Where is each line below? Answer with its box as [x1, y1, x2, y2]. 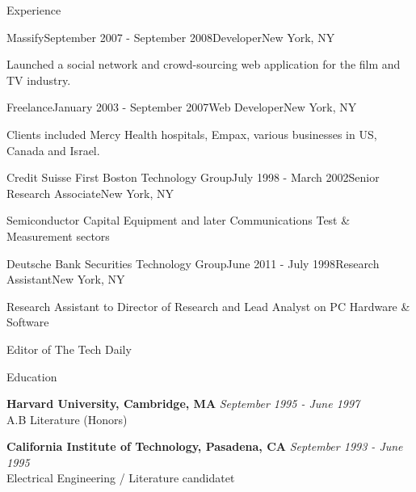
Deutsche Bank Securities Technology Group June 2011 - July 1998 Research [6, 254, 380, 271]
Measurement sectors [6, 227, 110, 244]
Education [6, 368, 57, 385]
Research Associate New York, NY [6, 184, 174, 201]
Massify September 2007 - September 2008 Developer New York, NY [6, 28, 335, 45]
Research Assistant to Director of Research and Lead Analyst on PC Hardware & [6, 297, 410, 314]
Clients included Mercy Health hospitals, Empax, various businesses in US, [6, 125, 377, 142]
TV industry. [6, 71, 71, 88]
